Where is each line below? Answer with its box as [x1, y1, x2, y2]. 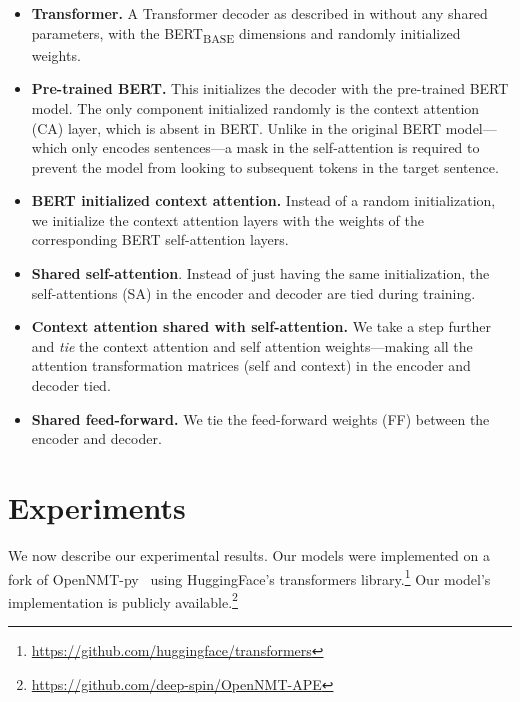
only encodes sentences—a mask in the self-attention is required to [71, 137, 480, 158]
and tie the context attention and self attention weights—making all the [31, 335, 473, 356]
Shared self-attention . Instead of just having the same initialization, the [31, 263, 490, 284]
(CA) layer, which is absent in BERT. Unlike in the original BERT [31, 117, 442, 138]
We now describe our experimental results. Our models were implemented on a [8, 544, 490, 565]
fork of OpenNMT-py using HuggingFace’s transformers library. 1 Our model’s [8, 565, 491, 589]
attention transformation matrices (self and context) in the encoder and [31, 355, 471, 376]
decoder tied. [31, 375, 111, 396]
